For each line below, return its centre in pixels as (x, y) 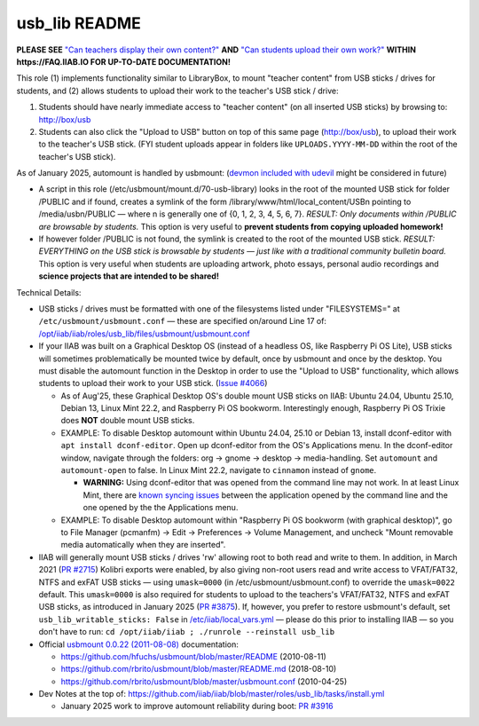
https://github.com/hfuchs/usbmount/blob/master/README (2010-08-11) (194, 656)
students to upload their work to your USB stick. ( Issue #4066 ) (153, 383)
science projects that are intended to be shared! (129, 276)
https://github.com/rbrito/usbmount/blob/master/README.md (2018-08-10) (199, 669)
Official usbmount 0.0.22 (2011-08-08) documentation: (139, 644)
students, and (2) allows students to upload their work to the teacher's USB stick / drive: (177, 91)
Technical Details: (49, 292)
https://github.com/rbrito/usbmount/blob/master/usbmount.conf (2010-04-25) (204, 681)
